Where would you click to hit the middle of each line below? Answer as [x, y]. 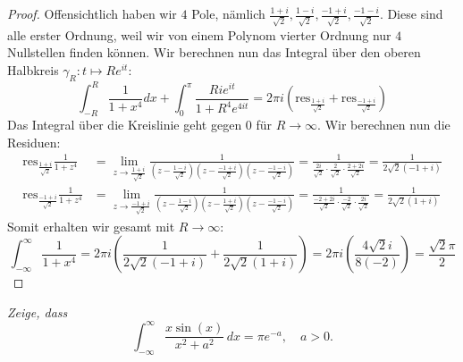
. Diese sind [411, 13]
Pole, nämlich [228, 13]
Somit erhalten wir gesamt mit [91, 226]
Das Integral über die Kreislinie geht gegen [125, 124]
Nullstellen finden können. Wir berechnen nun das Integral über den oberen [214, 52]
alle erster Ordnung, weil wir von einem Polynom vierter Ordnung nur [199, 34]
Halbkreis [33, 69]
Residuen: [34, 142]
